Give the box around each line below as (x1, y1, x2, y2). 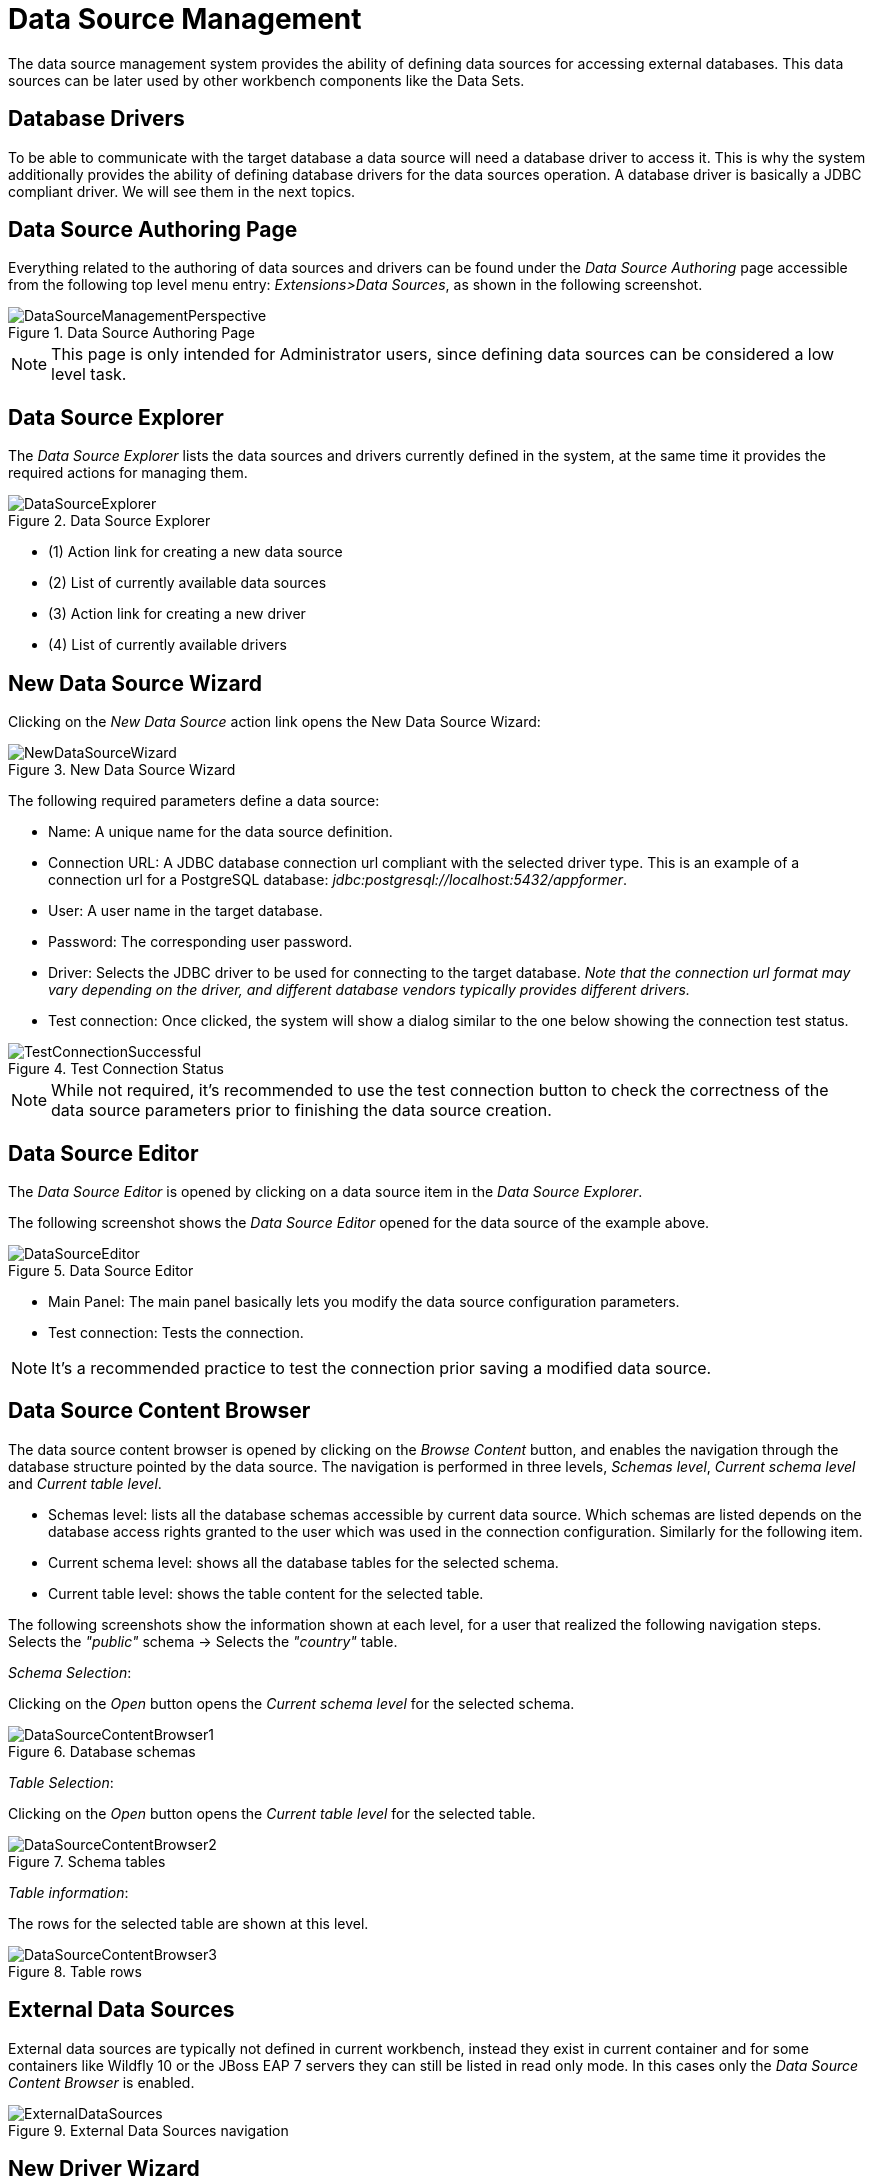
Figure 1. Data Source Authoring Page (8, 324, 255, 342)
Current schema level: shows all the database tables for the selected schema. (48, 1553, 559, 1571)
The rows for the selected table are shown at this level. (8, 1914, 369, 1932)
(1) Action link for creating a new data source (48, 543, 343, 561)
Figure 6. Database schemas (8, 1742, 196, 1760)
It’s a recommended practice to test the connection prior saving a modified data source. (51, 1357, 712, 1378)
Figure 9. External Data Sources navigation (8, 2121, 289, 2139)
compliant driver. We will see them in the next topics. (8, 182, 356, 200)
